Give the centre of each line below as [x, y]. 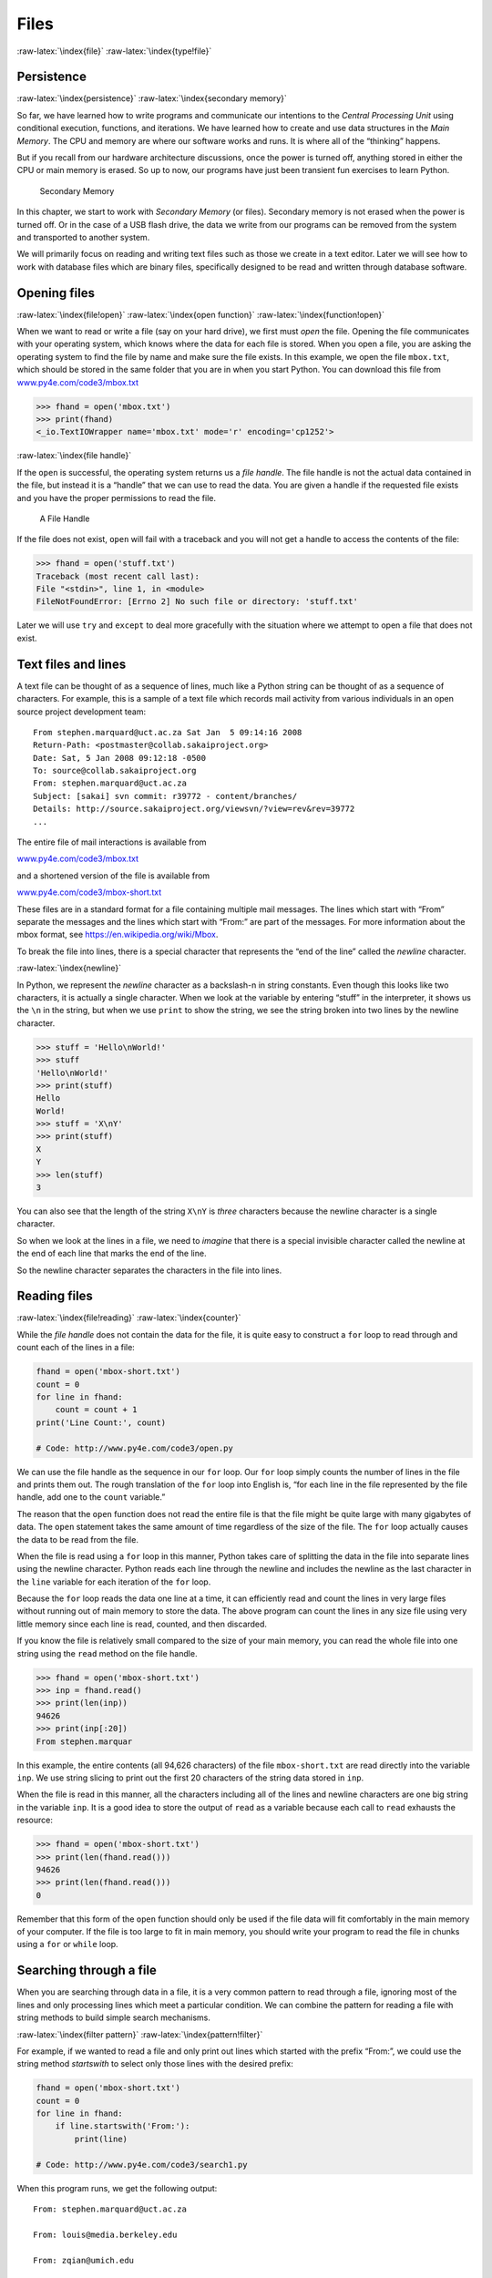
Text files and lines [72, 664]
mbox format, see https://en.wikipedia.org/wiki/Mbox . [118, 935]
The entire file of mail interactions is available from [112, 842]
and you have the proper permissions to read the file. [117, 498]
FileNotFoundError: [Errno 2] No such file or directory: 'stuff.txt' [197, 602]
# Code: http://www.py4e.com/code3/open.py [135, 1448]
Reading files [55, 1296]
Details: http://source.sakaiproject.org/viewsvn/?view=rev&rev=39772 [194, 809]
